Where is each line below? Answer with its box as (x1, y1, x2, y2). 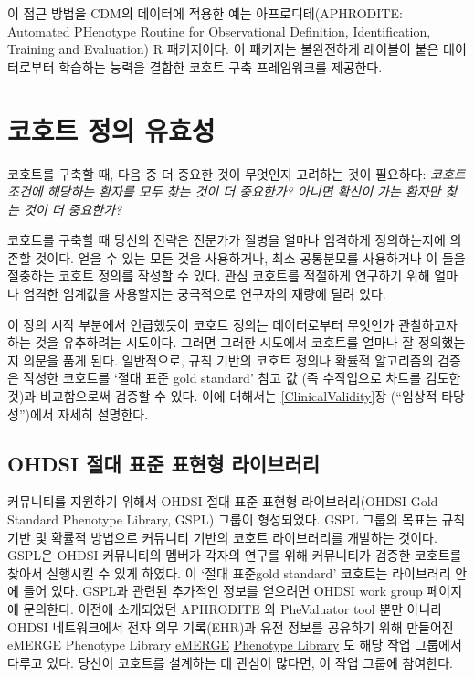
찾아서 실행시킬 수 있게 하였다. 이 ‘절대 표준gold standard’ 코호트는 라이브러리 (7, 563, 451, 582)
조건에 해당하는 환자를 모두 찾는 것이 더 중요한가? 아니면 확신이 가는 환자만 (7, 182, 441, 201)
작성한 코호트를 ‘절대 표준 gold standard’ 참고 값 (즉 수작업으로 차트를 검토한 (23, 368, 461, 387)
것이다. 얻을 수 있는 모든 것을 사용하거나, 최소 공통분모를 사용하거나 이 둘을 (35, 248, 466, 267)
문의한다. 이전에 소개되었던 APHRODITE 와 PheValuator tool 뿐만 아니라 (23, 599, 443, 618)
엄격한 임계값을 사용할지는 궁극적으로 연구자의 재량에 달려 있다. (23, 284, 386, 303)
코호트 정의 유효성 (7, 111, 216, 148)
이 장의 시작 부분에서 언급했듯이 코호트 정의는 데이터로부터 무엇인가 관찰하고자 (7, 314, 458, 334)
